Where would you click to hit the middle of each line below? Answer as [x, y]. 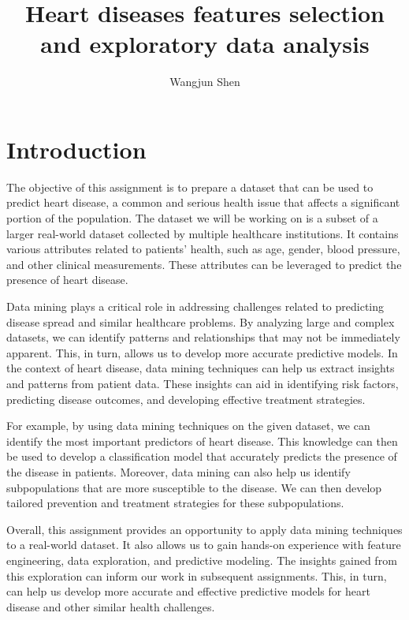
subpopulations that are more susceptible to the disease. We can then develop [194, 487]
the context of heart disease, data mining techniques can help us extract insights [201, 368]
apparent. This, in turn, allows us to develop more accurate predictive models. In [202, 352]
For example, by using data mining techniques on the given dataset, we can [188, 426]
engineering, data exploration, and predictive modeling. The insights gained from [202, 560]
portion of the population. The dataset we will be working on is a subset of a [192, 218]
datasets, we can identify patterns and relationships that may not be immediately [203, 337]
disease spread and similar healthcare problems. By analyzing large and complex [201, 321]
